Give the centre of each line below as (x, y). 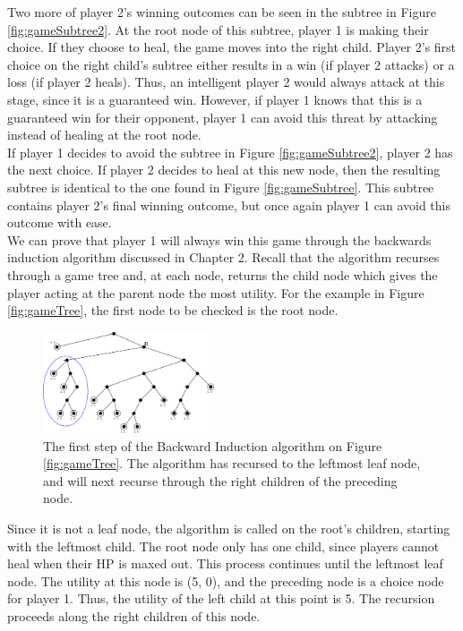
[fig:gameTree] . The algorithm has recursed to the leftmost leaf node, (232, 463)
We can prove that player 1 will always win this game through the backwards (219, 239)
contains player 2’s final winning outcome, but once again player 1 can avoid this (229, 205)
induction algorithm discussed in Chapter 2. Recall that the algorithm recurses (223, 257)
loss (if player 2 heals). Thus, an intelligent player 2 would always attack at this (226, 82)
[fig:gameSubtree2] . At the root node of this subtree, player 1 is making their (218, 29)
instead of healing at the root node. (104, 135)
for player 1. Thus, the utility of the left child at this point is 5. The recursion (221, 598)
